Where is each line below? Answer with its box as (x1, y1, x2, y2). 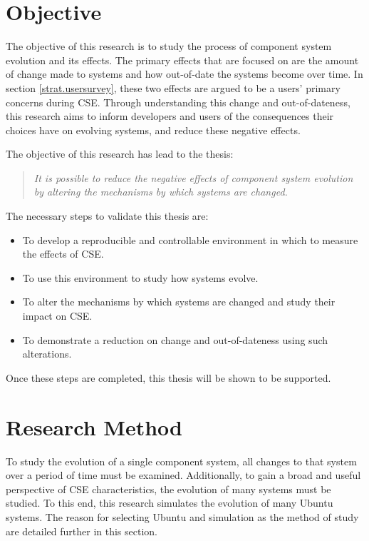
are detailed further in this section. (6, 523, 158, 538)
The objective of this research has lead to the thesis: (6, 146, 234, 161)
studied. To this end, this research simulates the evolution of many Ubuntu (6, 495, 333, 510)
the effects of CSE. (22, 246, 104, 261)
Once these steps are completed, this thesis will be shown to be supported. (6, 370, 331, 385)
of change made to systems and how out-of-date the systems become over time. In (6, 66, 363, 81)
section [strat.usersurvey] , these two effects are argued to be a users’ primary (6, 80, 341, 95)
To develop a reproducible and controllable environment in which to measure (22, 232, 358, 247)
